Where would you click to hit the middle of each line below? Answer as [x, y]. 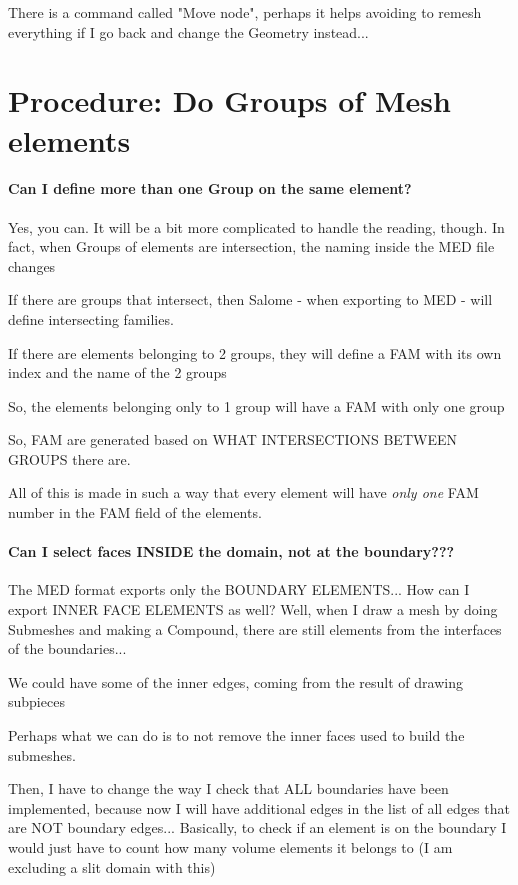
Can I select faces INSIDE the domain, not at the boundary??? [231, 551]
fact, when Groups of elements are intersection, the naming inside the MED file [251, 246]
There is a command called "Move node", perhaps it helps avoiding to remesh [245, 12]
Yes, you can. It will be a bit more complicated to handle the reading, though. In [256, 226]
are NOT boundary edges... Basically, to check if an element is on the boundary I [257, 827]
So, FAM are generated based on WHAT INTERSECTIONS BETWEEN [232, 439]
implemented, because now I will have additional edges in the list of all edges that [259, 807]
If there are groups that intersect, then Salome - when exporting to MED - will [250, 299]
